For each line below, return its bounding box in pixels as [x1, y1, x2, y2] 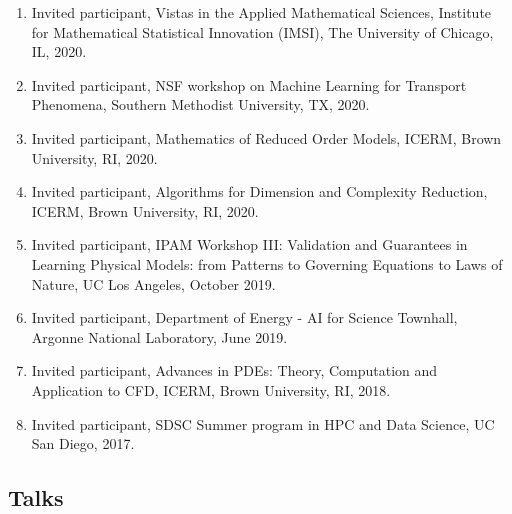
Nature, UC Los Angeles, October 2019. [31, 273, 276, 294]
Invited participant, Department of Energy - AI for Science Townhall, [31, 307, 458, 328]
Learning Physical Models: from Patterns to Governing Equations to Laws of [31, 253, 503, 274]
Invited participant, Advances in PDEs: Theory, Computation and [31, 360, 438, 381]
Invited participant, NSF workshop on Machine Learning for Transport [31, 74, 467, 95]
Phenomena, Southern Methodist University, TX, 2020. [31, 94, 370, 115]
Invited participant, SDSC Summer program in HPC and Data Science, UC [31, 413, 495, 434]
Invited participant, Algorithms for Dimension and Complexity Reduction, [31, 181, 488, 202]
